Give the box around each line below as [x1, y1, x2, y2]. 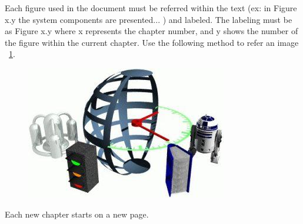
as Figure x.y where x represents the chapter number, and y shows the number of [5, 25, 298, 37]
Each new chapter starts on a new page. [5, 208, 149, 220]
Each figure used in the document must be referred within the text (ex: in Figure [5, 2, 297, 14]
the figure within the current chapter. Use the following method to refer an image [5, 36, 299, 48]
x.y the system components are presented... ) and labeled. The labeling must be [5, 13, 292, 25]
